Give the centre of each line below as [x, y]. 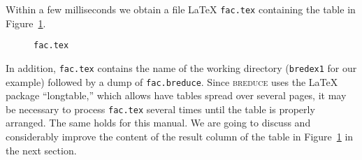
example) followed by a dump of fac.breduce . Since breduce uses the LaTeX [172, 81]
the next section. [41, 150]
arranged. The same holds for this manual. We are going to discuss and [158, 123]
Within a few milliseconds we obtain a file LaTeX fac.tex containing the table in [181, 9]
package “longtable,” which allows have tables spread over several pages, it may [176, 95]
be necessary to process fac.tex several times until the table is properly [160, 109]
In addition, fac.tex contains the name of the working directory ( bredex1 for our [181, 67]
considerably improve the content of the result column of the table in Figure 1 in [180, 137]
